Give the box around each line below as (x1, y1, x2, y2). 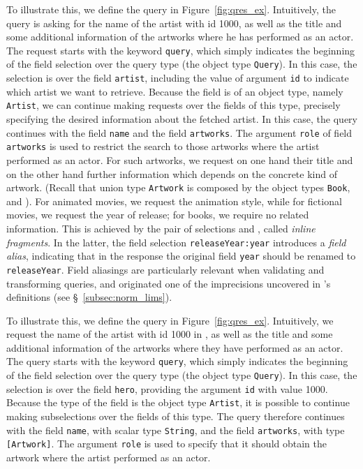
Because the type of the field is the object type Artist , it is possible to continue (6, 395, 350, 410)
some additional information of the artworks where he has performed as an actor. (6, 29, 354, 44)
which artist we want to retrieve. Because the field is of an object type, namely (6, 84, 343, 98)
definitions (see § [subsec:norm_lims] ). (6, 290, 172, 304)
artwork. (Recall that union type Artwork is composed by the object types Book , (6, 180, 350, 195)
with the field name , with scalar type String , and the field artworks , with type (6, 422, 345, 437)
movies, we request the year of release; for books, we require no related (6, 207, 309, 222)
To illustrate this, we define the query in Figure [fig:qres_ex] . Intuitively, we (6, 313, 334, 327)
